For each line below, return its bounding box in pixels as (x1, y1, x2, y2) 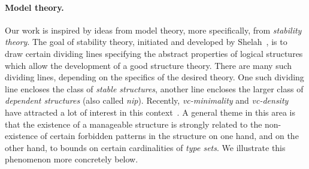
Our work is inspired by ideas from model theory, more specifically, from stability (5, 23, 302, 36)
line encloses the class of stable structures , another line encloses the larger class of (5, 82, 304, 95)
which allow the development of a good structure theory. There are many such (5, 59, 292, 71)
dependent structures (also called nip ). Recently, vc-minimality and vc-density (5, 94, 289, 107)
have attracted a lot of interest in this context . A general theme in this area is (5, 105, 295, 118)
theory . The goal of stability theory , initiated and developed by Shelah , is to (5, 35, 287, 48)
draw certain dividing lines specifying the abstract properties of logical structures (5, 47, 303, 59)
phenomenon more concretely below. (5, 153, 138, 165)
